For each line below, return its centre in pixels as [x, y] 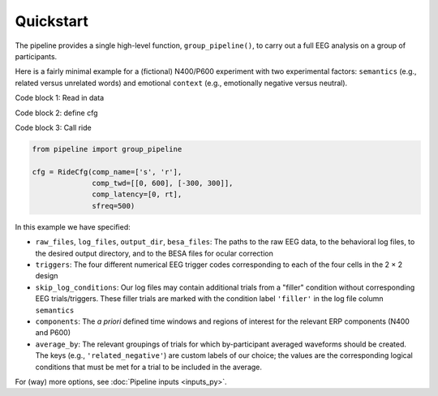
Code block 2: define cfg [56, 113]
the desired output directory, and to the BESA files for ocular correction [154, 253]
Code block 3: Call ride [54, 127]
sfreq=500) [114, 206]
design [47, 276]
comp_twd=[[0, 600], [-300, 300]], [163, 183]
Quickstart [52, 21]
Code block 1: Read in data [60, 98]
